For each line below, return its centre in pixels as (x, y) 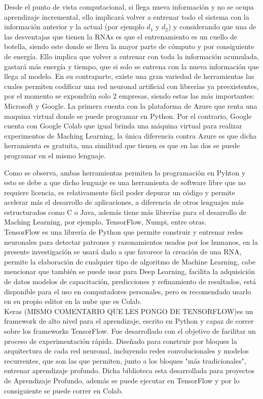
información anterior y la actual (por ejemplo (74, 27)
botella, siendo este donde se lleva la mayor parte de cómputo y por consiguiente (129, 46)
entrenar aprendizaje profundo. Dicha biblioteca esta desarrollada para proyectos (129, 370)
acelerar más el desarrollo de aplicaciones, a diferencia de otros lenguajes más (124, 202)
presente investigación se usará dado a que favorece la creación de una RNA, (123, 252)
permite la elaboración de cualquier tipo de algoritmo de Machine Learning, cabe (130, 261)
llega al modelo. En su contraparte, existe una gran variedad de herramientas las (129, 76)
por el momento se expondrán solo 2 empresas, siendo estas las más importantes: (129, 96)
